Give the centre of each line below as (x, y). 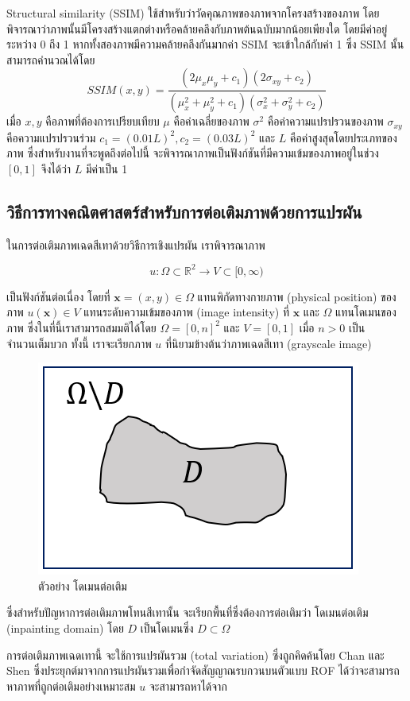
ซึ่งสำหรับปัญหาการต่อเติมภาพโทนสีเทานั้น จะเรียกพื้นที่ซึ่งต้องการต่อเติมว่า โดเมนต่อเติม (188, 612)
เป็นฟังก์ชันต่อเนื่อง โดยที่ (58, 296)
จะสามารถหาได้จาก (188, 686)
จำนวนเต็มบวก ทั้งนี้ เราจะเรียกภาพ (79, 343)
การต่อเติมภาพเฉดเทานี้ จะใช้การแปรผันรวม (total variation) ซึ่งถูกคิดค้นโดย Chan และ (195, 655)
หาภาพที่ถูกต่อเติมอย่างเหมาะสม (71, 686)
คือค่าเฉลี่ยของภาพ (211, 121)
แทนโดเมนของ (366, 312)
